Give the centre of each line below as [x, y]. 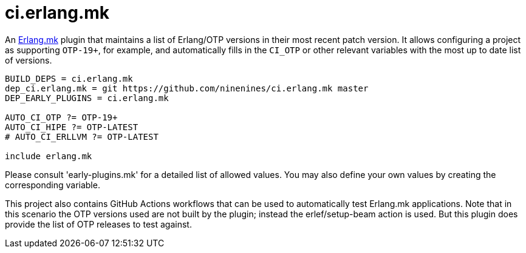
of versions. [29, 60]
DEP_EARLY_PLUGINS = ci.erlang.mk [87, 98]
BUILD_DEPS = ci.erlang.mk [69, 78]
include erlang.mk [49, 156]
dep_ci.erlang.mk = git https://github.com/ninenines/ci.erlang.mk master [187, 88]
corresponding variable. [53, 185]
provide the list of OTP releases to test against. [98, 224]
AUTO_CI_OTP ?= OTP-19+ [61, 117]
